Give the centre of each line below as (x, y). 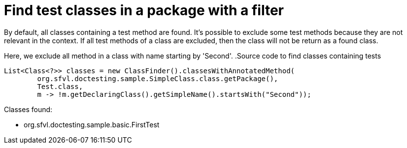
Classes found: (28, 109)
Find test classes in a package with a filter (144, 10)
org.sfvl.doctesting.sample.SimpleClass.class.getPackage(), (158, 78)
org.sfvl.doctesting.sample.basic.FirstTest (92, 124)
